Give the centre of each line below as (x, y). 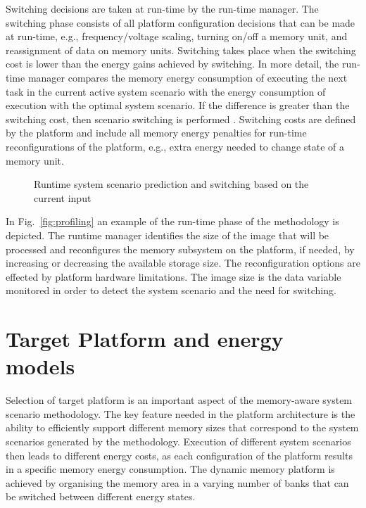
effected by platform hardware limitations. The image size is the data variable (173, 276)
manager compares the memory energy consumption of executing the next (188, 77)
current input (63, 197)
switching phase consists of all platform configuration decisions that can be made (181, 22)
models (40, 366)
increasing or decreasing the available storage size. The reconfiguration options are (183, 263)
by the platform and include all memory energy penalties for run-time (156, 133)
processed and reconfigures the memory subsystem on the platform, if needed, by (180, 249)
